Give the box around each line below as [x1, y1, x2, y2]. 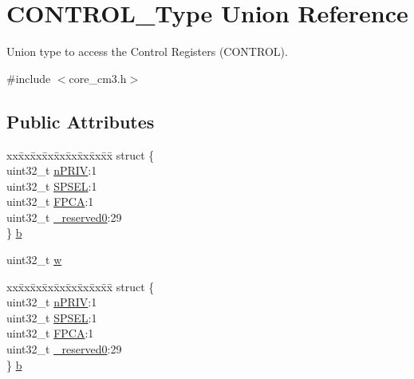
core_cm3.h [69, 69, 127, 86]
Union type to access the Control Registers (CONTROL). [6, 43, 288, 60]
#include [6, 69, 51, 86]
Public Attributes [6, 109, 155, 133]
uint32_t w [6, 251, 62, 268]
